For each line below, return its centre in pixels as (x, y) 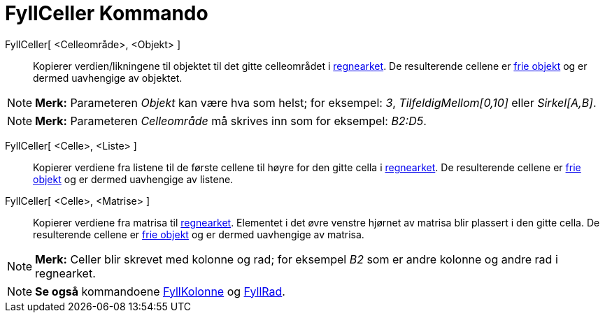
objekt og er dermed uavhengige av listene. (133, 179)
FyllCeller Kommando (107, 13)
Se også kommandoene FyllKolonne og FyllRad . (160, 291)
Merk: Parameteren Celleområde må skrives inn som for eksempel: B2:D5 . (231, 121)
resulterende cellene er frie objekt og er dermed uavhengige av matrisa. (199, 234)
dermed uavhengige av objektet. (108, 78)
